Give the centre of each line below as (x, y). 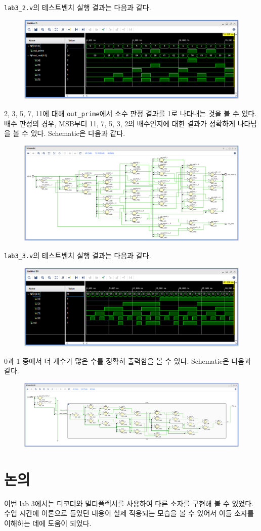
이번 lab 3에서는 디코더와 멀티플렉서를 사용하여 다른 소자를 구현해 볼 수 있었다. (129, 503)
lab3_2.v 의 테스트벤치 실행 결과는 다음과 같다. (78, 7)
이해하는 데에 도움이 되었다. (48, 523)
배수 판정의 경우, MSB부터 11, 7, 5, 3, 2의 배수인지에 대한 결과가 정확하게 (120, 123)
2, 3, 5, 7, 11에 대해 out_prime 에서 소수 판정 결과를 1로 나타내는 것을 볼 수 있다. (130, 113)
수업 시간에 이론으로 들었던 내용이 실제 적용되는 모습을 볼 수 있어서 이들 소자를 (129, 513)
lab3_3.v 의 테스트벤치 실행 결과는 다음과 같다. (78, 255)
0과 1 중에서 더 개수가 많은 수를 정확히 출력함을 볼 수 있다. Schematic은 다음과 (128, 360)
